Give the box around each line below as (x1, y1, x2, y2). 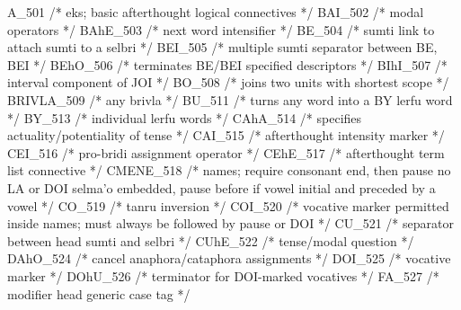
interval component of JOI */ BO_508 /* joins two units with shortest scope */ (7, 73, 449, 92)
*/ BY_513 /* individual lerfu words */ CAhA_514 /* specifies (7, 108, 362, 127)
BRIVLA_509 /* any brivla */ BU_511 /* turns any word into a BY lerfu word (7, 90, 453, 109)
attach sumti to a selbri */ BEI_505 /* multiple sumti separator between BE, (7, 38, 438, 57)
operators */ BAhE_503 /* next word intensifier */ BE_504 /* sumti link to (7, 20, 435, 39)
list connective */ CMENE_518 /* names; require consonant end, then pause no (7, 161, 451, 180)
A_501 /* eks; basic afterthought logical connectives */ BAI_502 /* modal (7, 3, 424, 21)
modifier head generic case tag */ (7, 284, 191, 303)
